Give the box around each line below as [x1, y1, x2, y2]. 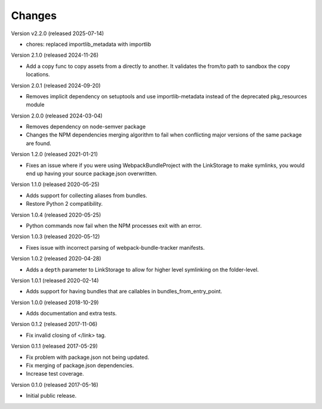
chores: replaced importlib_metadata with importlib [26, 41, 151, 48]
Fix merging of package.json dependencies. [26, 362, 134, 369]
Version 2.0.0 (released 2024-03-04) [11, 112, 103, 119]
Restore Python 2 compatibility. [26, 200, 103, 207]
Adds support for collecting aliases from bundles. [26, 191, 147, 199]
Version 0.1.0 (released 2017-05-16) [11, 381, 98, 388]
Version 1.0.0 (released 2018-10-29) [11, 299, 99, 306]
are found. [26, 140, 52, 147]
